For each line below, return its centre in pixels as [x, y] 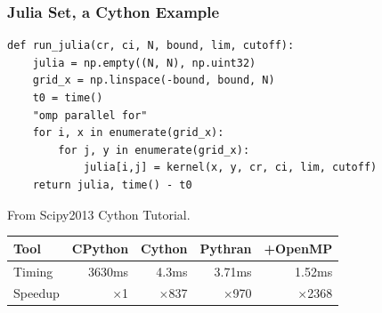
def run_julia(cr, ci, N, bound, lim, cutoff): [151, 46]
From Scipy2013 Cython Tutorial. [99, 214]
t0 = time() [68, 98]
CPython [100, 248]
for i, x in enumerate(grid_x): [128, 133]
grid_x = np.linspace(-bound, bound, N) [154, 80]
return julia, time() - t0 [112, 185]
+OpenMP [298, 248]
